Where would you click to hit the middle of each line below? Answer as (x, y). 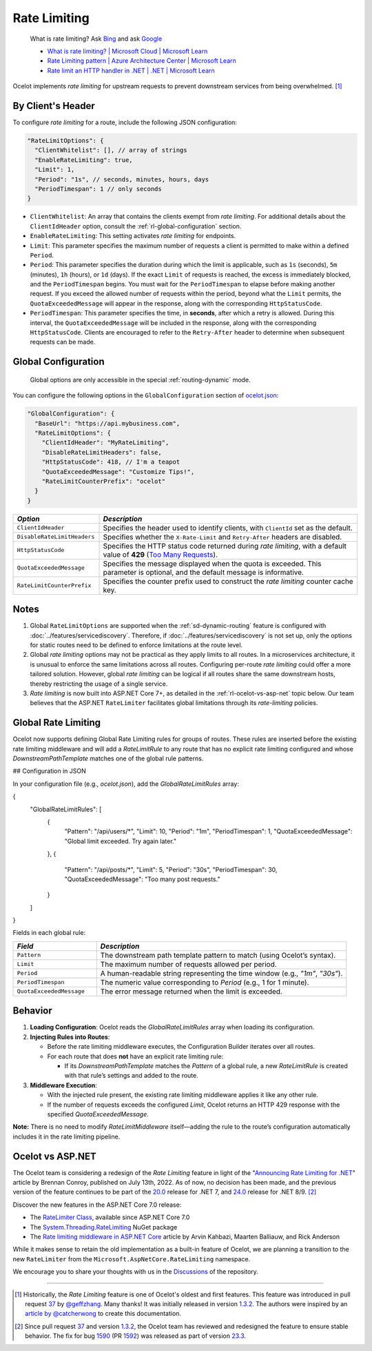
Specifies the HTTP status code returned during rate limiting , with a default (225, 546)
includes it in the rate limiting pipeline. (66, 1136)
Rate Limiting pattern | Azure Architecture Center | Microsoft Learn (142, 61)
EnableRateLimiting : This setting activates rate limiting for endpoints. (133, 236)
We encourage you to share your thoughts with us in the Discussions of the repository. (135, 1272)
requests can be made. (63, 342)
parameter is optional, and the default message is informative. (204, 572)
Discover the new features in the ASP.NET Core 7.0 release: (97, 1205)
